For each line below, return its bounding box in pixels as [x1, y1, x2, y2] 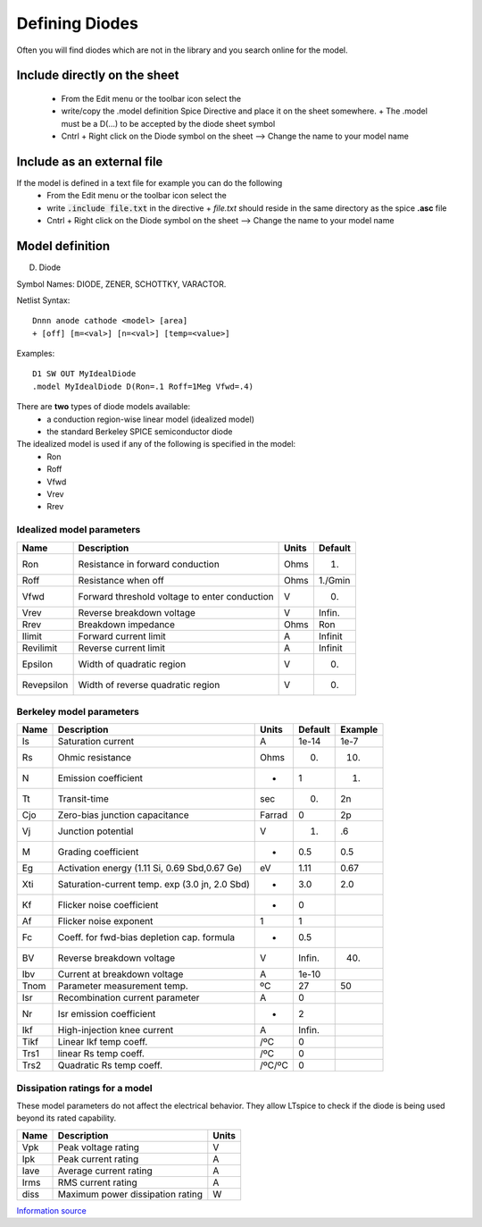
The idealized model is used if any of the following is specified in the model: [16, 439, 296, 450]
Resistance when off [78, 574, 164, 586]
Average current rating [57, 1164, 153, 1177]
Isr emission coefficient [57, 1008, 156, 1021]
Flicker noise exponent [57, 915, 154, 928]
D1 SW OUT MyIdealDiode [32, 369, 137, 379]
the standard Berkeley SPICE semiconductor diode [46, 426, 233, 437]
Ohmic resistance [57, 752, 132, 764]
